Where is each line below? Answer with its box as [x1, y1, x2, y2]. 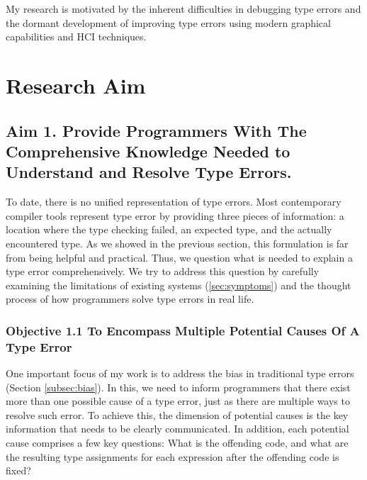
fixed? [6, 463, 31, 478]
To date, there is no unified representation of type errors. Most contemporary [6, 194, 341, 209]
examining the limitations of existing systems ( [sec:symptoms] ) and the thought [6, 277, 351, 292]
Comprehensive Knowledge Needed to [6, 140, 290, 162]
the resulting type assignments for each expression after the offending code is [6, 449, 339, 464]
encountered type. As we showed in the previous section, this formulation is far [6, 235, 349, 250]
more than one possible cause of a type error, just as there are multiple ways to [6, 394, 350, 408]
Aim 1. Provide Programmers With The [6, 119, 307, 141]
